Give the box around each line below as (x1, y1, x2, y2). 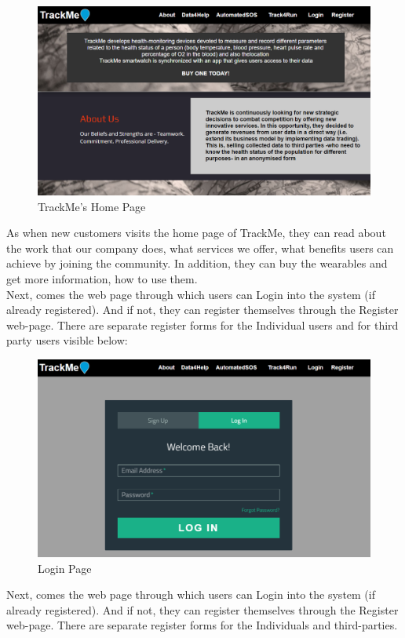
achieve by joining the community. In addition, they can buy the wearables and (6, 255, 388, 272)
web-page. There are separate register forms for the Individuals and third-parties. (6, 617, 398, 633)
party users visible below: (6, 332, 128, 348)
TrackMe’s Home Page (38, 198, 146, 214)
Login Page (38, 560, 92, 576)
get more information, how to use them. (6, 270, 198, 286)
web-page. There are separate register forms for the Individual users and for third (6, 316, 399, 333)
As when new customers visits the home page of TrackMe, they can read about (6, 224, 386, 241)
